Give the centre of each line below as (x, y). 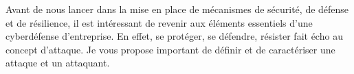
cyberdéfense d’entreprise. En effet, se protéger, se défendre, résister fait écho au (174, 36)
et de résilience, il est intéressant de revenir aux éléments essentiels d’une (159, 22)
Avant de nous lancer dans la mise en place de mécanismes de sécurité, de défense (177, 9)
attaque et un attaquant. (58, 63)
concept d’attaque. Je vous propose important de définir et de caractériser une (170, 49)
